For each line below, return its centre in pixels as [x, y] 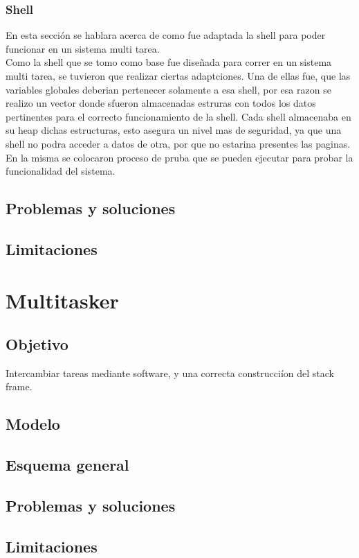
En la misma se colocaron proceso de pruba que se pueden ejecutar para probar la [179, 157]
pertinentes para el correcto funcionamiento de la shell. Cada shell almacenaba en [178, 116]
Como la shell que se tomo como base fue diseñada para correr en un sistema [169, 62]
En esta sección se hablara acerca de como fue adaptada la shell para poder [166, 35]
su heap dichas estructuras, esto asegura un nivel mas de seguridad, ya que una [174, 130]
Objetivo [37, 344]
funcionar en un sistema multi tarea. [83, 48]
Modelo [33, 424]
